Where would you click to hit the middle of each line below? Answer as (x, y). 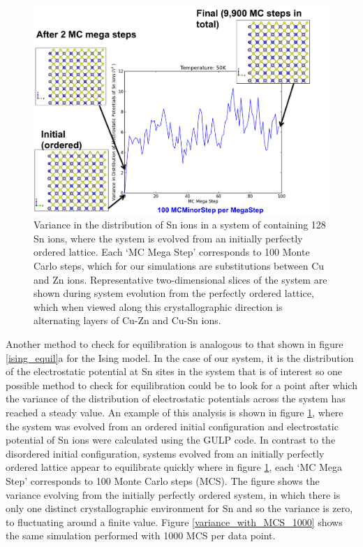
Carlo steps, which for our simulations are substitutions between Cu (179, 266)
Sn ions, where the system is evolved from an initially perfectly (168, 238)
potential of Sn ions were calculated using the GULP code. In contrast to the (171, 440)
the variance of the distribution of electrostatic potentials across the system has (176, 399)
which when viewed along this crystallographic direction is (158, 306)
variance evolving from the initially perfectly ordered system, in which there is (173, 494)
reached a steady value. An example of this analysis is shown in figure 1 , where (175, 412)
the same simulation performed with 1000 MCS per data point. (141, 535)
